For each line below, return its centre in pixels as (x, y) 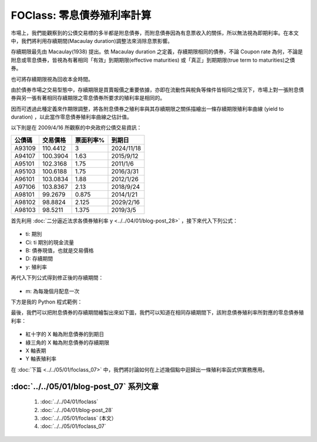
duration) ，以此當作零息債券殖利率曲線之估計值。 (71, 117)
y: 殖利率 (36, 266)
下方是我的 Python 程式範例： (47, 302)
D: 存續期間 (39, 259)
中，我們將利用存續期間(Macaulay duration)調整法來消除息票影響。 (92, 41)
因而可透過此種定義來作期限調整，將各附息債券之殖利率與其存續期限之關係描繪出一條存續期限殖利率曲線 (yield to (147, 109)
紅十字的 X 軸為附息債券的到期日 (65, 334)
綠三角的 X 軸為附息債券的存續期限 (68, 342)
